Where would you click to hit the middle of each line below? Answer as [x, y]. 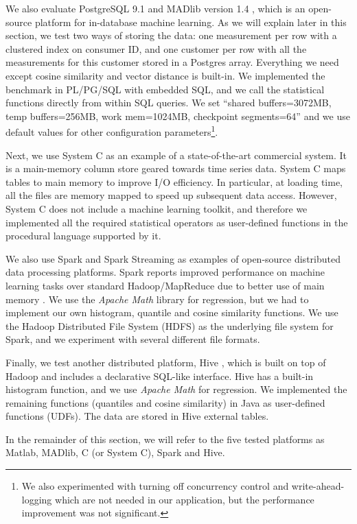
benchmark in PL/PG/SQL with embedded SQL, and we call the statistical [165, 89]
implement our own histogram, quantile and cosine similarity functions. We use [172, 312]
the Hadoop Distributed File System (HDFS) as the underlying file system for [170, 325]
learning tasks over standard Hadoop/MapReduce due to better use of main [165, 285]
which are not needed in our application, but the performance [185, 499]
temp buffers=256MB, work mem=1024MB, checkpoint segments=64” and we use [178, 116]
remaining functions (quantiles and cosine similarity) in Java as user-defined [165, 402]
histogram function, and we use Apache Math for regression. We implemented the [176, 389]
